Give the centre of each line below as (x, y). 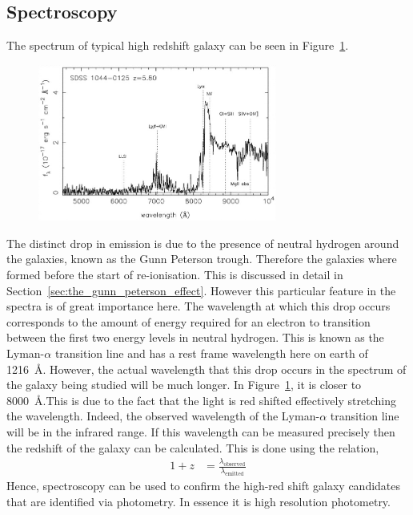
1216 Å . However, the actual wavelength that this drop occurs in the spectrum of (206, 369)
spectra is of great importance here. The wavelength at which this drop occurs (198, 306)
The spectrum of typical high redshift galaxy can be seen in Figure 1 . (178, 45)
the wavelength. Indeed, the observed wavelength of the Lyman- (163, 416)
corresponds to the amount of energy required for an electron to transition (188, 321)
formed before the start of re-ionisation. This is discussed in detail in (175, 274)
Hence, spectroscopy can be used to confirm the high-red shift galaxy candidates (204, 486)
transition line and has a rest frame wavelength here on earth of (211, 353)
